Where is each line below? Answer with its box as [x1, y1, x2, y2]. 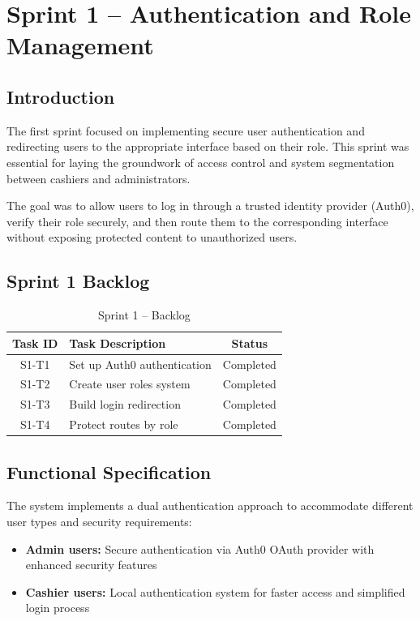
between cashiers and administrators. [6, 169, 191, 186]
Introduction [6, 84, 115, 109]
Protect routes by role [69, 416, 178, 433]
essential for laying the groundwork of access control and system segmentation [6, 153, 395, 170]
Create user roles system [69, 375, 191, 392]
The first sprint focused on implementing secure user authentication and [6, 122, 365, 139]
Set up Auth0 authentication [69, 355, 212, 372]
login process [25, 599, 90, 616]
